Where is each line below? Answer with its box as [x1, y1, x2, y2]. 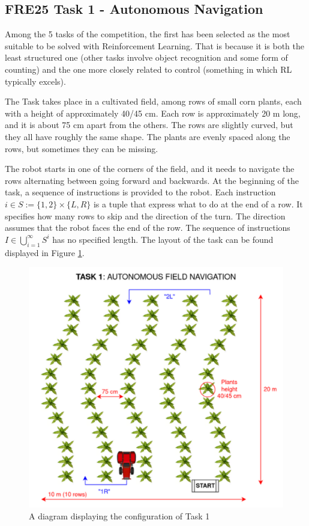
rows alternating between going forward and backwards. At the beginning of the [5, 174, 299, 186]
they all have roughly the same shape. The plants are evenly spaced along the [5, 130, 290, 142]
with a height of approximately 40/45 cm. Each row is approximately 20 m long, [5, 106, 301, 119]
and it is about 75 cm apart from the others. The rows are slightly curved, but [5, 118, 293, 131]
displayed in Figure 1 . [5, 246, 85, 258]
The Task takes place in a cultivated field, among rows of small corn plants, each [5, 95, 302, 108]
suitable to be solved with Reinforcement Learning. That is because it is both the [5, 39, 304, 52]
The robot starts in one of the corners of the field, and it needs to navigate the [5, 162, 295, 175]
